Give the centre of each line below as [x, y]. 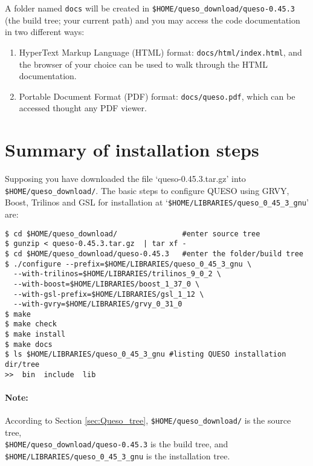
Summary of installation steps [132, 150]
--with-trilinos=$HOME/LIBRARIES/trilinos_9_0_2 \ [117, 274]
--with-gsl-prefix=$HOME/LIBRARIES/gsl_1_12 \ [109, 294]
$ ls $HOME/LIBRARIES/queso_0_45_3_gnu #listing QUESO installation [146, 354]
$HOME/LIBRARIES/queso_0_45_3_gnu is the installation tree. [118, 456]
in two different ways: [45, 32]
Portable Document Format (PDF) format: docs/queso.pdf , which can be [157, 96]
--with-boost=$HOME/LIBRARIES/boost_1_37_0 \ [107, 284]
